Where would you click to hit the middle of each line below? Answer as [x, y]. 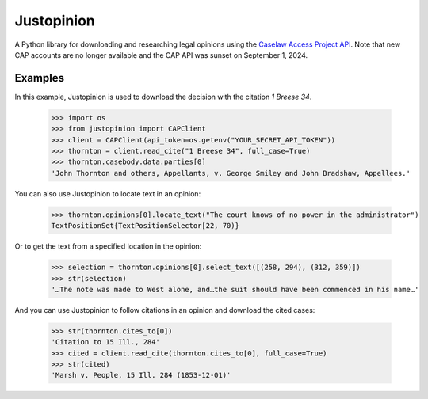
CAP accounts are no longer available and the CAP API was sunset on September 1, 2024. [161, 55]
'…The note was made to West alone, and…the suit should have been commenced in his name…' [235, 289]
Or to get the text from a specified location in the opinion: [108, 246]
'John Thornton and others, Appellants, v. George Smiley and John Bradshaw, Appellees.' [231, 173]
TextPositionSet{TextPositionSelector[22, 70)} [145, 226]
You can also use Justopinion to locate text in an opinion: [108, 193]
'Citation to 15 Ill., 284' [105, 342]
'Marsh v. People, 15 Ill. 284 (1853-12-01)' [141, 375]
